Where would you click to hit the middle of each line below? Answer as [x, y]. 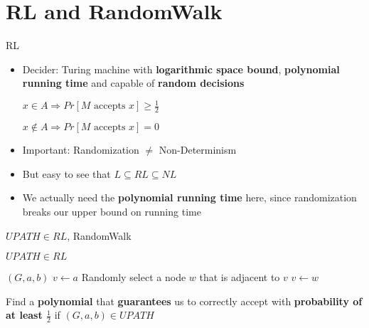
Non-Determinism [198, 150]
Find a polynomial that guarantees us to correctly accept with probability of [184, 301]
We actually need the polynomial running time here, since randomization [189, 197]
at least [24, 315]
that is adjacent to [240, 277]
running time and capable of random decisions [133, 83]
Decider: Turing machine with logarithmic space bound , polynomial [181, 69]
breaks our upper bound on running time [112, 212]
